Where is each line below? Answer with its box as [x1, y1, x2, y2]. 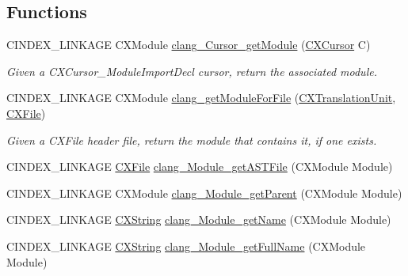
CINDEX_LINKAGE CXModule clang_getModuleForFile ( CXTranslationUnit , [6, 89, 396, 106]
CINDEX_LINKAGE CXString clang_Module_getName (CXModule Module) [6, 211, 391, 228]
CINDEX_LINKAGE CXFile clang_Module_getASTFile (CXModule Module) [6, 158, 393, 175]
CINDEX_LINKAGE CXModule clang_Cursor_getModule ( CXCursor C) [6, 36, 371, 53]
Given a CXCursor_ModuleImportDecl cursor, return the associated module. [6, 62, 377, 79]
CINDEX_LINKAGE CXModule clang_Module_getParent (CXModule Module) [6, 184, 402, 201]
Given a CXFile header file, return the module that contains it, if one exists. [6, 131, 377, 148]
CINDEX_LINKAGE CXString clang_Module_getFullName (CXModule [6, 237, 366, 254]
